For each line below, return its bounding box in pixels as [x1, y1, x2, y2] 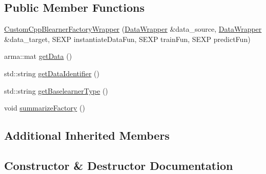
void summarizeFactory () [4, 102, 85, 113]
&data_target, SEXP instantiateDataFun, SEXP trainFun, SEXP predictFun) [4, 33, 251, 44]
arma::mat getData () [4, 51, 72, 61]
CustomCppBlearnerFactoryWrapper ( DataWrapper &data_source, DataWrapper [4, 24, 262, 34]
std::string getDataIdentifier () [4, 68, 99, 78]
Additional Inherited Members [4, 127, 170, 143]
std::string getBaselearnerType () [4, 85, 108, 96]
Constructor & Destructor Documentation [4, 157, 233, 173]
